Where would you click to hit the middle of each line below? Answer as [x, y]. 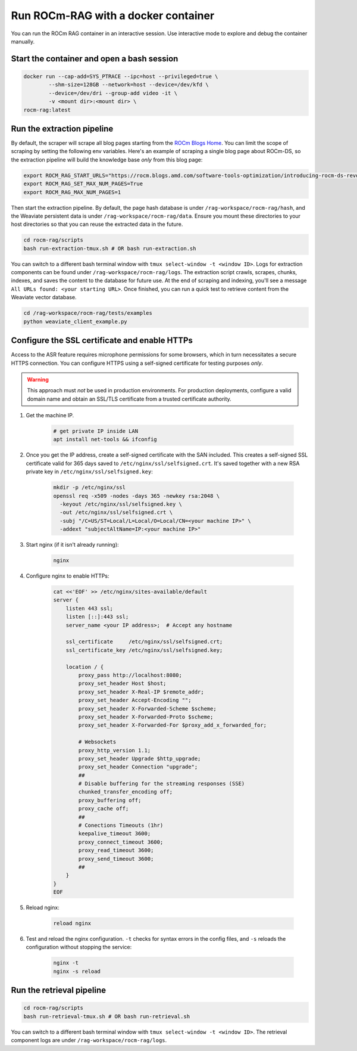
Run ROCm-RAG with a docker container [113, 15]
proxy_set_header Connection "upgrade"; [138, 767]
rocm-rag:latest [47, 110]
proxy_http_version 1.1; [115, 750]
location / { [85, 667]
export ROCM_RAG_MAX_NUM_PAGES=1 [72, 192]
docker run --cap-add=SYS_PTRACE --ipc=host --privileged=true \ [121, 76]
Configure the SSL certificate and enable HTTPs [102, 341]
